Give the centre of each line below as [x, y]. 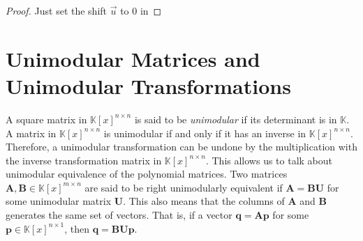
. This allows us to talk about [269, 160]
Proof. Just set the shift [57, 10]
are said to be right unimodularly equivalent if [184, 187]
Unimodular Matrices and [133, 58]
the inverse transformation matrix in [84, 160]
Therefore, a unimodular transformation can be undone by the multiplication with [181, 147]
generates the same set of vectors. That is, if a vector [119, 215]
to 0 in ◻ [141, 10]
